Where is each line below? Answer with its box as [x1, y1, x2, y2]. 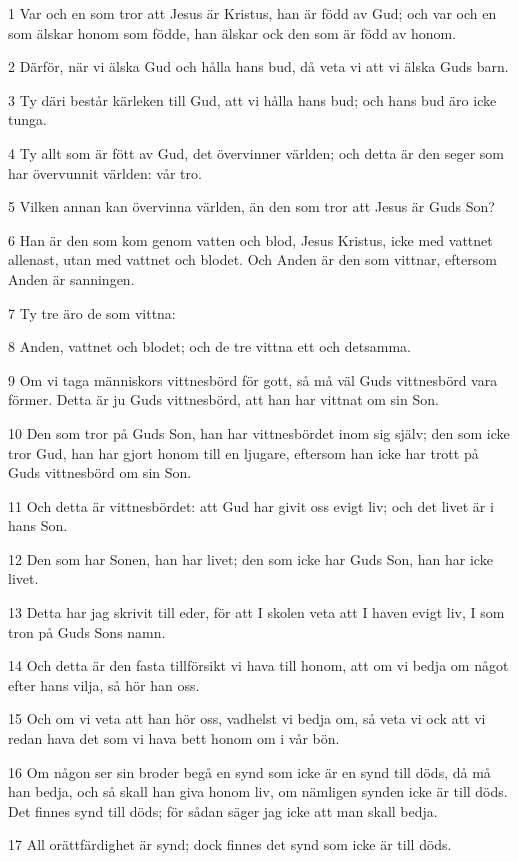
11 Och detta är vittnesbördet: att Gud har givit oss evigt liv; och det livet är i [8, 495, 494, 516]
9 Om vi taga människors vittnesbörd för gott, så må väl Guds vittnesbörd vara [8, 369, 498, 390]
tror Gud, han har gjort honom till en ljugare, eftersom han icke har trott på [8, 442, 479, 463]
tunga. [8, 109, 47, 130]
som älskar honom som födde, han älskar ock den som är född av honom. [8, 22, 457, 43]
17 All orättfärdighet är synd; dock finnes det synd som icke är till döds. [8, 834, 452, 855]
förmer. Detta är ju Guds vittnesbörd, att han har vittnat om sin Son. [8, 389, 439, 410]
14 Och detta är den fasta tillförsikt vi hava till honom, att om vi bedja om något [8, 655, 509, 676]
